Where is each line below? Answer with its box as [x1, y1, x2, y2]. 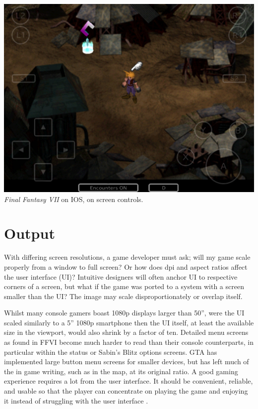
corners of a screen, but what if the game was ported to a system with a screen [4, 281, 244, 292]
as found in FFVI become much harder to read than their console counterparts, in [4, 337, 254, 347]
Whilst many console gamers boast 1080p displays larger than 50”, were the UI [4, 307, 245, 318]
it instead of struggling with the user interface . [4, 395, 148, 406]
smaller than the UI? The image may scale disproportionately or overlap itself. [4, 291, 243, 301]
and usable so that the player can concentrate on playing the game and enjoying [4, 386, 248, 396]
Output [4, 223, 55, 243]
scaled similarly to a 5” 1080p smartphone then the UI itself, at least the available [4, 317, 254, 327]
